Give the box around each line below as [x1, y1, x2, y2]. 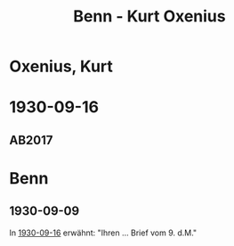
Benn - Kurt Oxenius [73, 6, 226, 27]
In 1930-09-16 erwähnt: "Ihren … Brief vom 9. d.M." [9, 227, 198, 238]
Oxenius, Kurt [9, 56, 114, 77]
